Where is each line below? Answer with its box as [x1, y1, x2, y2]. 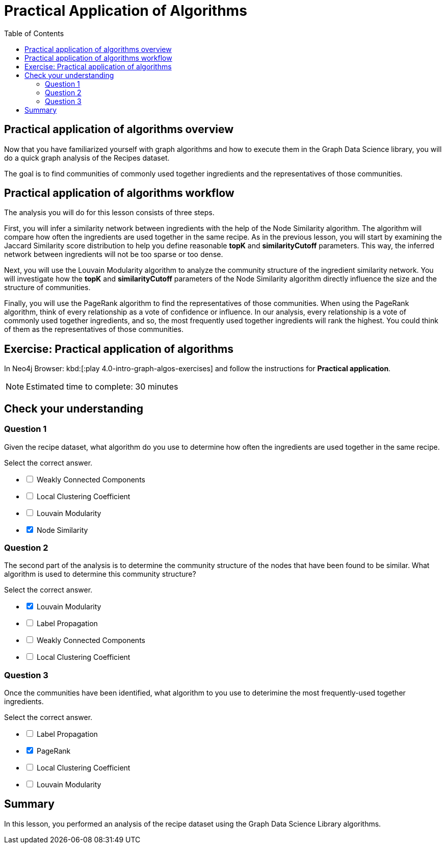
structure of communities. [4, 283, 91, 292]
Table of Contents [4, 29, 64, 38]
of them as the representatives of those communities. [4, 325, 183, 334]
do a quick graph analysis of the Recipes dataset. [4, 153, 170, 162]
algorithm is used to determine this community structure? [4, 570, 196, 579]
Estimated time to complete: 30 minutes [26, 381, 178, 392]
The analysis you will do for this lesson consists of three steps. [4, 208, 215, 217]
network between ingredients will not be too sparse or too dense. [4, 250, 223, 259]
